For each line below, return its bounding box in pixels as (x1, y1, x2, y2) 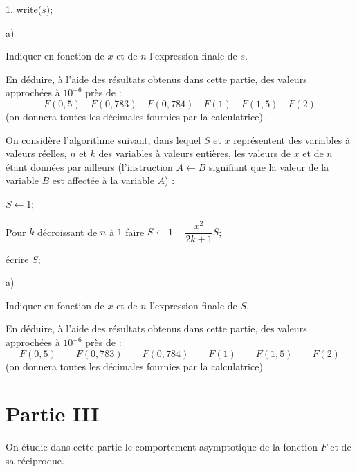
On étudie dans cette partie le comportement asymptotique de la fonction (6, 439, 318, 454)
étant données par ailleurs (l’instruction (6, 159, 173, 174)
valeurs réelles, (6, 146, 67, 161)
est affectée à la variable (52, 173, 154, 188)
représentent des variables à (233, 132, 350, 147)
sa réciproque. (6, 453, 64, 467)
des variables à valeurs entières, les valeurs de (98, 146, 291, 161)
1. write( (6, 2, 42, 16)
